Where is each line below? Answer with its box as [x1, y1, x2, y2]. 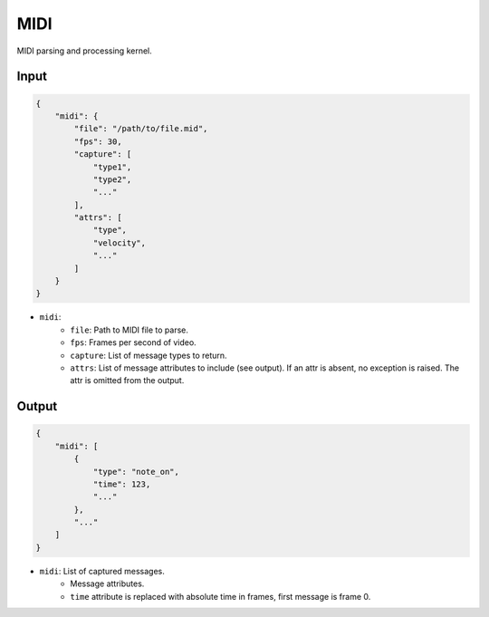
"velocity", [92, 237, 147, 248]
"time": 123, [92, 478, 151, 489]
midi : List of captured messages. [39, 565, 165, 576]
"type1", [92, 161, 132, 172]
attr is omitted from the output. [70, 375, 185, 386]
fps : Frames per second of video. [70, 337, 197, 348]
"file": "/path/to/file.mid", [73, 123, 208, 134]
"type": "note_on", [92, 467, 180, 477]
